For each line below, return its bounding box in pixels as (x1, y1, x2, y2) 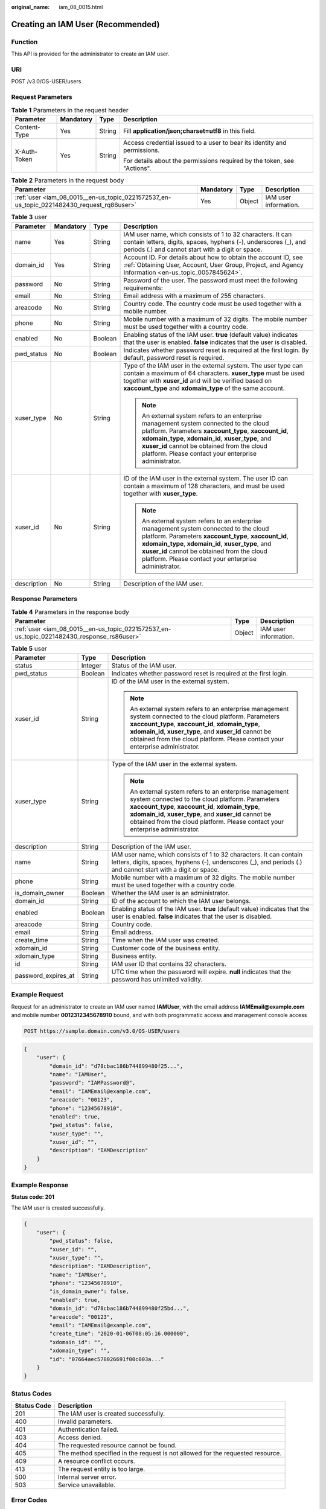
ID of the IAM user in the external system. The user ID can (123, 474, 288, 482)
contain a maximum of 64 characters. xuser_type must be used (123, 369, 305, 377)
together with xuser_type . (123, 489, 198, 497)
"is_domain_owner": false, (49, 1288, 129, 1295)
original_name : (11, 4, 50, 10)
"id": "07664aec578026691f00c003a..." (49, 1356, 164, 1362)
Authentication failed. (57, 1425, 119, 1434)
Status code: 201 (11, 1193, 54, 1201)
